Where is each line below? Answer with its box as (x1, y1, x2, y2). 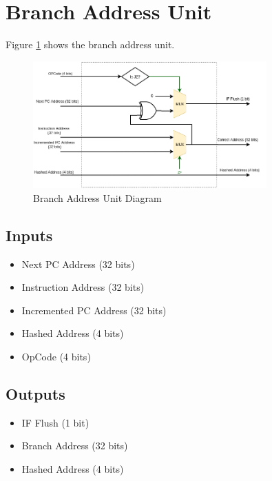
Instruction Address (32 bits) (21, 280, 145, 294)
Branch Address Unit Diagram (33, 190, 162, 205)
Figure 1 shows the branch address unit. (6, 37, 175, 52)
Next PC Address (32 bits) (21, 256, 135, 271)
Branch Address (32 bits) (21, 438, 128, 453)
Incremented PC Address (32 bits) (21, 303, 167, 317)
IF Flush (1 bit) (21, 415, 90, 429)
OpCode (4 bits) (21, 349, 91, 363)
